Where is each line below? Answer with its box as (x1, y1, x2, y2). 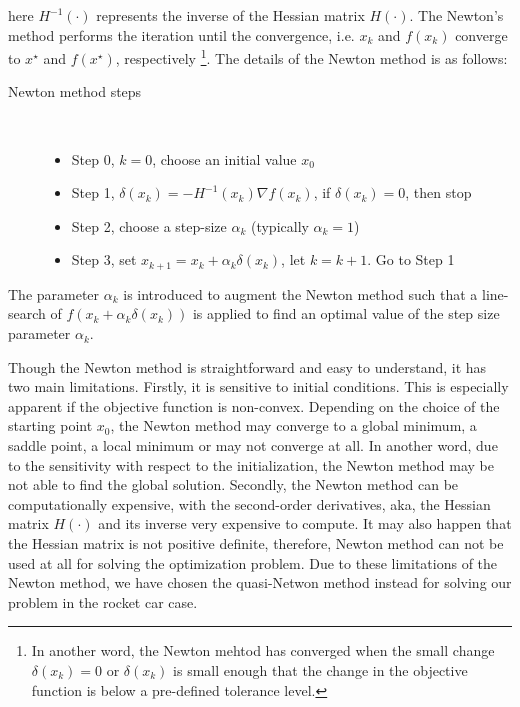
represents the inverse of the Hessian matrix (96, 5, 365, 25)
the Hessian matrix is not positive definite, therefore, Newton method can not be (8, 532, 504, 553)
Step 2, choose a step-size (71, 215, 227, 236)
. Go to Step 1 (367, 249, 455, 270)
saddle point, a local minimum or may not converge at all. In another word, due (8, 435, 498, 456)
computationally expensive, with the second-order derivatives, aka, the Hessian (8, 493, 491, 514)
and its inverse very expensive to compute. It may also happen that (98, 513, 512, 534)
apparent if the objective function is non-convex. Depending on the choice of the (8, 395, 500, 416)
